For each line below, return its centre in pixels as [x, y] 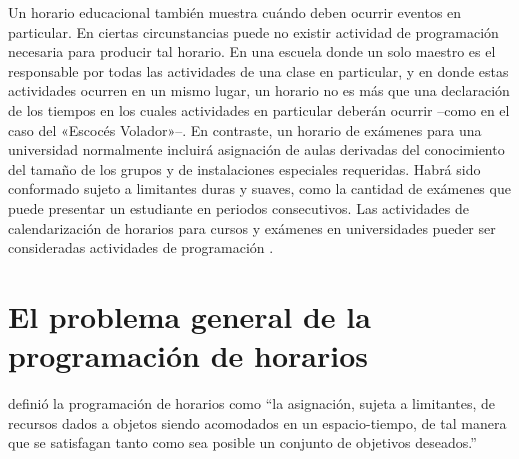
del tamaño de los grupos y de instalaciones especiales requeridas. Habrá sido [244, 168]
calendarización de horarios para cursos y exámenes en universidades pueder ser [252, 227]
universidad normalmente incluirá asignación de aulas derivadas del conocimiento [256, 149]
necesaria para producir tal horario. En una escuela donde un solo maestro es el [252, 51]
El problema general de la [189, 315]
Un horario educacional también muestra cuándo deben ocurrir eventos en [235, 12]
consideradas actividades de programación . [141, 247]
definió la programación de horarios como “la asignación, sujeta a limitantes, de [251, 403]
